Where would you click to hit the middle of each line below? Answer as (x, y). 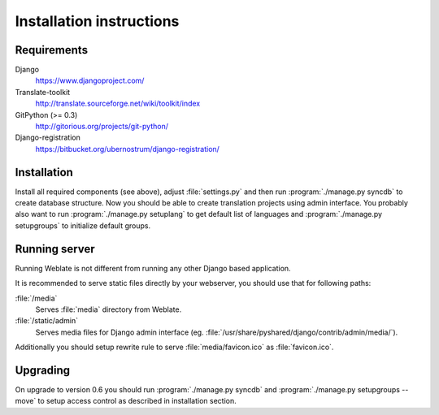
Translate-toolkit (43, 92)
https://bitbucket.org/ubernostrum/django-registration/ (127, 149)
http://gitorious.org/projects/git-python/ (102, 127)
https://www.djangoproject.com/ (90, 80)
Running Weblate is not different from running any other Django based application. (153, 268)
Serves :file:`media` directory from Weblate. (109, 309)
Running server (55, 249)
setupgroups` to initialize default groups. (83, 225)
